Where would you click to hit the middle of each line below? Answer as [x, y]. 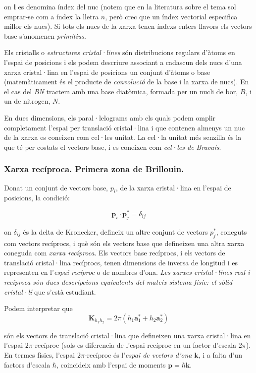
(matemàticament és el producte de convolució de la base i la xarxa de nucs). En [127, 82]
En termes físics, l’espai [40, 354]
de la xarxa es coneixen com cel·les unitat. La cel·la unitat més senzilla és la [123, 137]
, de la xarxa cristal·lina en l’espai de [173, 187]
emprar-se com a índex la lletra [51, 16]
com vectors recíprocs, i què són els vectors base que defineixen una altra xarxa [124, 243]
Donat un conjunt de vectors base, [56, 187]
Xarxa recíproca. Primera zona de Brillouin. [94, 169]
